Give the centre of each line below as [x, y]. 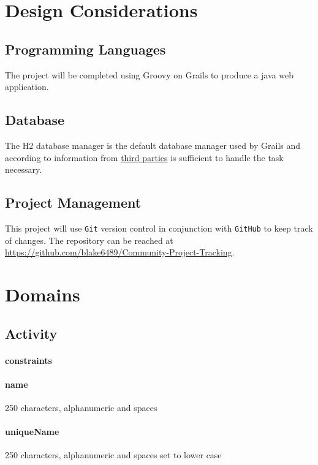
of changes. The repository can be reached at [89, 240]
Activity [31, 333]
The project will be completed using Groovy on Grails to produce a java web [150, 74]
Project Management [73, 202]
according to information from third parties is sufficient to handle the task [144, 157]
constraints [28, 360]
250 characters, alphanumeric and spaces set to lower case [113, 455]
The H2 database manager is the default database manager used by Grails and [153, 145]
